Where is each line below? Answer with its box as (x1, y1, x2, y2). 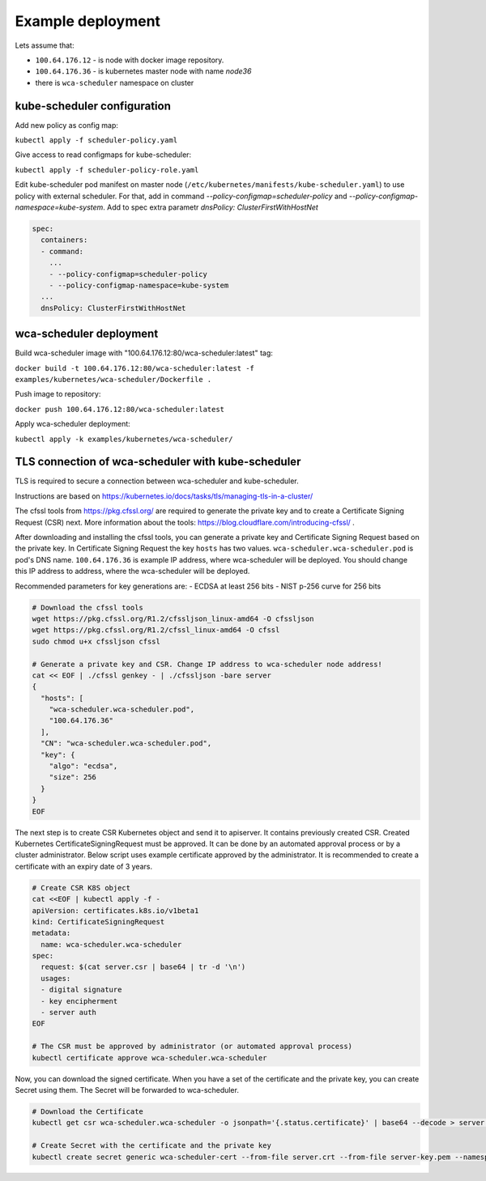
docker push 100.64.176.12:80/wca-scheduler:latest (15, 405, 225, 414)
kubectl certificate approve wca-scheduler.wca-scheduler (32, 1053, 267, 1062)
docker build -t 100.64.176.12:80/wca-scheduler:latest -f (15, 363, 255, 372)
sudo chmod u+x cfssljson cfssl (32, 636, 161, 646)
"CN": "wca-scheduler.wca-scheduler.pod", (40, 739, 212, 748)
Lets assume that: (15, 40, 75, 50)
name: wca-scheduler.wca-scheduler (40, 940, 182, 949)
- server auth (40, 1008, 97, 1017)
